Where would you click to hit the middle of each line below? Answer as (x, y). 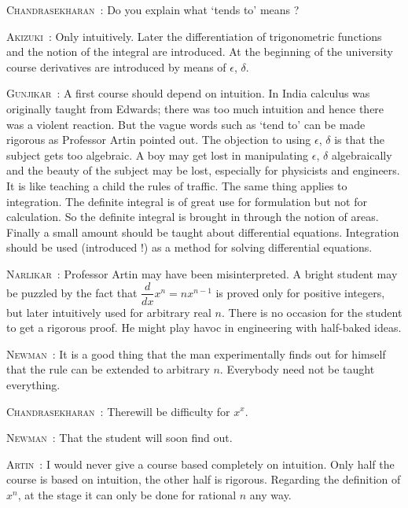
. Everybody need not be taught (297, 369)
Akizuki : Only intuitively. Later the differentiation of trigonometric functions (194, 36)
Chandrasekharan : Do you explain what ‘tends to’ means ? (153, 9)
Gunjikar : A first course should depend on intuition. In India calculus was (188, 93)
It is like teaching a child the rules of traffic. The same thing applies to (177, 185)
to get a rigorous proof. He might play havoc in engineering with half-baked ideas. (204, 328)
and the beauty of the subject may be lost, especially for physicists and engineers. (203, 170)
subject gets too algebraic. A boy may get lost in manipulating (158, 155)
